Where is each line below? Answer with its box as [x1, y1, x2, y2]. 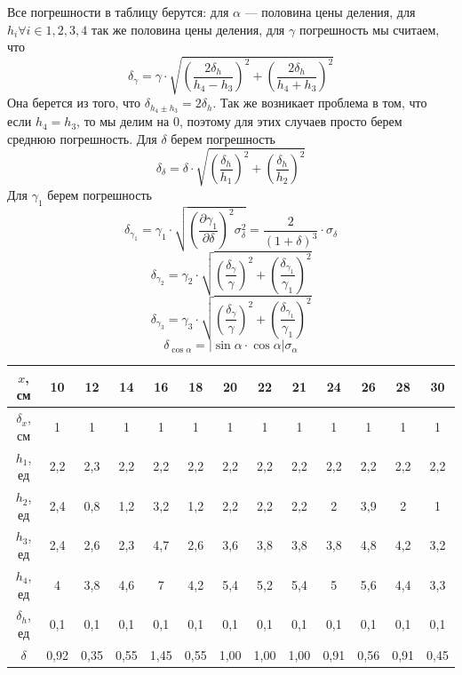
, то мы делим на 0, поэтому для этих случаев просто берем [76, 112, 402, 131]
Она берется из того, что [7, 93, 140, 112]
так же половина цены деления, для [91, 20, 285, 38]
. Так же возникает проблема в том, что [212, 93, 427, 112]
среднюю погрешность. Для [7, 129, 157, 147]
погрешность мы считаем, [299, 20, 440, 38]
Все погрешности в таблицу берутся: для [7, 3, 229, 20]
